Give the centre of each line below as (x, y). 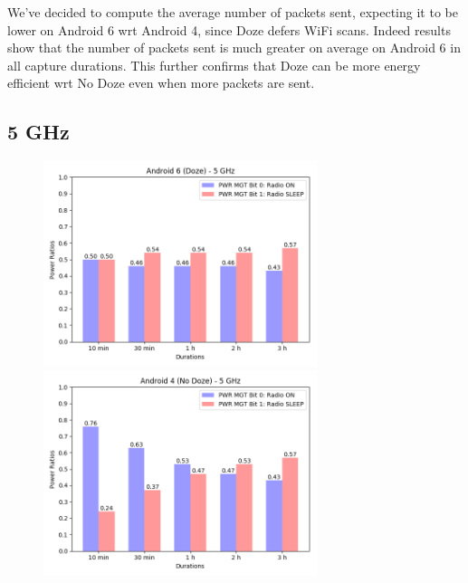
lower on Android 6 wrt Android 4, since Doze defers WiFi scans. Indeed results (229, 29)
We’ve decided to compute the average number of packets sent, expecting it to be (233, 12)
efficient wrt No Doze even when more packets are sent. (161, 83)
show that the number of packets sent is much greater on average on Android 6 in (234, 48)
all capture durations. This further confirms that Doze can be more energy (214, 65)
